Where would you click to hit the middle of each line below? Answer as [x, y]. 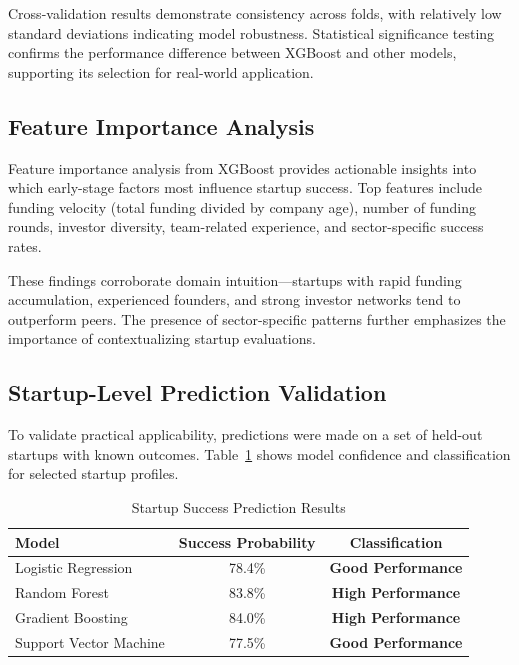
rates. [25, 245]
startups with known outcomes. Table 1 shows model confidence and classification [259, 453]
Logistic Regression [74, 567]
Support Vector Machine [90, 641]
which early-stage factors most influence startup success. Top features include [245, 187]
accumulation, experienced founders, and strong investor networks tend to [234, 299]
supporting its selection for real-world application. [161, 71]
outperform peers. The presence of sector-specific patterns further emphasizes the [257, 318]
